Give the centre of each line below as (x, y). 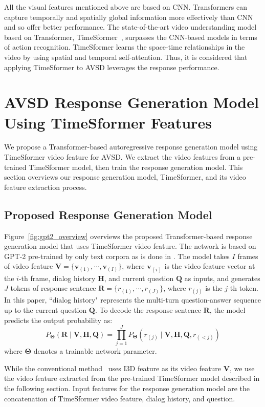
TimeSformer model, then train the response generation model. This (136, 167)
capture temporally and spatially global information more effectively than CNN (129, 17)
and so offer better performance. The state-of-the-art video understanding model (130, 27)
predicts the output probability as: (58, 320)
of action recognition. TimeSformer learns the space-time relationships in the (125, 47)
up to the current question (46, 309)
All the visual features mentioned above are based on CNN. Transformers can (126, 7)
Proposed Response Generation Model (108, 214)
